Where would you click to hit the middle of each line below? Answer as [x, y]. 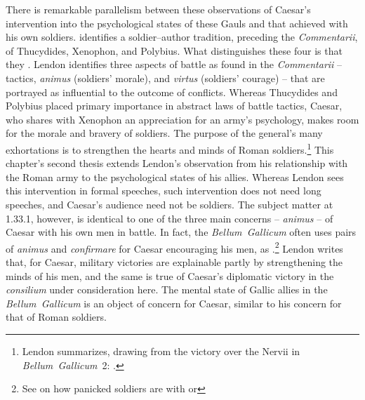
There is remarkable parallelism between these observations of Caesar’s [158, 9]
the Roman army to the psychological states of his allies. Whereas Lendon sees [175, 176]
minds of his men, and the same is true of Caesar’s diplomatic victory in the [170, 275]
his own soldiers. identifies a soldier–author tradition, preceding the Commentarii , [182, 37]
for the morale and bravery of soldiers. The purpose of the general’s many [164, 133]
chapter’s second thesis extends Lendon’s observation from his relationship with [177, 163]
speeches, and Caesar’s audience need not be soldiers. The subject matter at [170, 204]
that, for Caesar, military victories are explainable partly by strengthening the [174, 262]
